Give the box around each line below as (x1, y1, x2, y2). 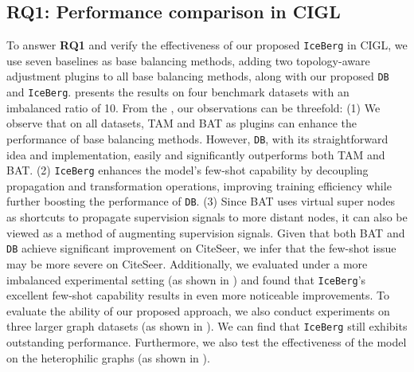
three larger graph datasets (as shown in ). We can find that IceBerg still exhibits (6, 318, 408, 335)
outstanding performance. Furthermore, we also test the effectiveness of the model (6, 334, 407, 350)
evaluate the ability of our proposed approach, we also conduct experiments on (6, 302, 390, 319)
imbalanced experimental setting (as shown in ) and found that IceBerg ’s (6, 271, 366, 288)
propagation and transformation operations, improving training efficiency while (6, 177, 392, 194)
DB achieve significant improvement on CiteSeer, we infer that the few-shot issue (6, 240, 396, 256)
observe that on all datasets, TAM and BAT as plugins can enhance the (6, 115, 357, 131)
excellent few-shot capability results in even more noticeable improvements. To (6, 287, 390, 303)
